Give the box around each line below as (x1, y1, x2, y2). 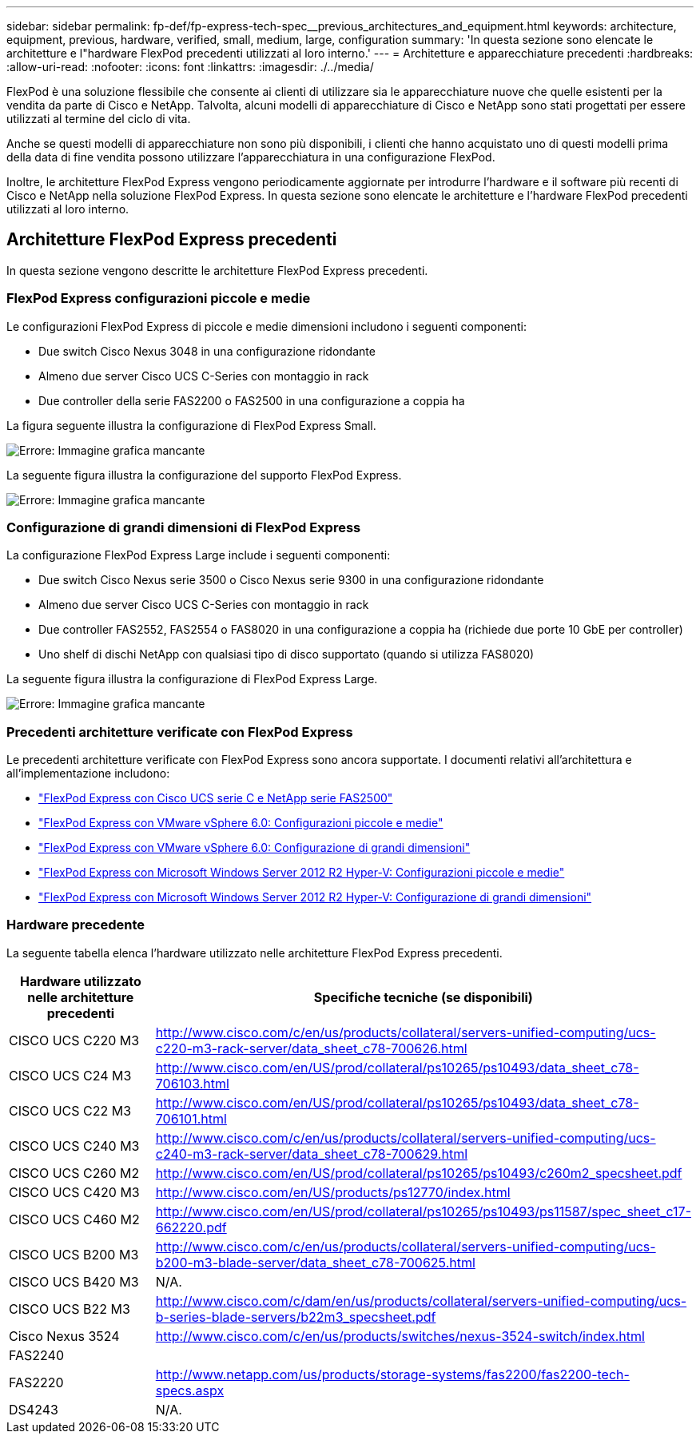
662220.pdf (155, 1219, 227, 1235)
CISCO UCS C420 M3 (9, 1183, 140, 1200)
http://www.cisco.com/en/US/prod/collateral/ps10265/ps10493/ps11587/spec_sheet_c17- (155, 1203, 691, 1219)
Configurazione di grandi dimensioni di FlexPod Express (6, 519, 361, 535)
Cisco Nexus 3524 (9, 1327, 120, 1344)
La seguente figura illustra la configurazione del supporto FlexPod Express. (6, 467, 402, 482)
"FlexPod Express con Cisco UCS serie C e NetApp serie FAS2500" (38, 791, 393, 806)
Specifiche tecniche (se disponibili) (313, 989, 533, 1005)
